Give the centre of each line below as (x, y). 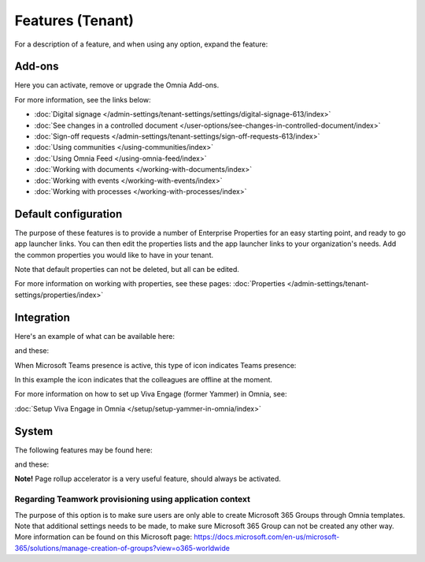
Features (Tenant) (74, 20)
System (34, 431)
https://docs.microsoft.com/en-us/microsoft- (267, 537)
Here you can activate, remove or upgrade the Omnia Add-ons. (117, 85)
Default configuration (68, 214)
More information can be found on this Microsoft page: (103, 537)
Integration (42, 317)
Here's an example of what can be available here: (95, 336)
